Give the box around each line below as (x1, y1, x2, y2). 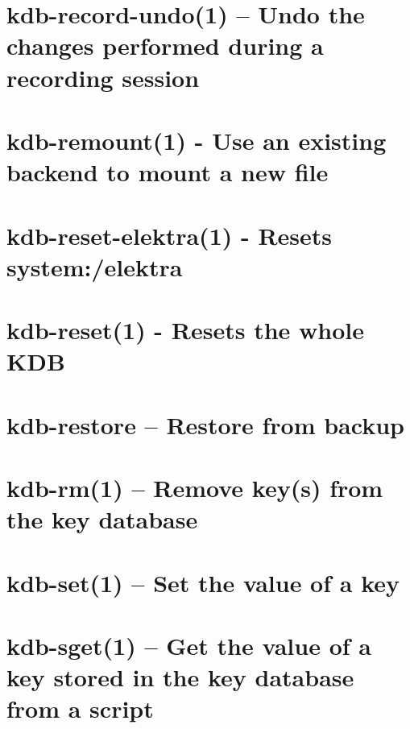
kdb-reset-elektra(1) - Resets (6, 218, 333, 251)
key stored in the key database (6, 661, 354, 694)
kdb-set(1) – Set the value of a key (6, 565, 400, 599)
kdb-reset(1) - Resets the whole (6, 313, 364, 346)
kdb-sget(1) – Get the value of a (6, 628, 371, 661)
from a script (6, 692, 154, 725)
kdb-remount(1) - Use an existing (6, 123, 387, 156)
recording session (6, 60, 200, 93)
